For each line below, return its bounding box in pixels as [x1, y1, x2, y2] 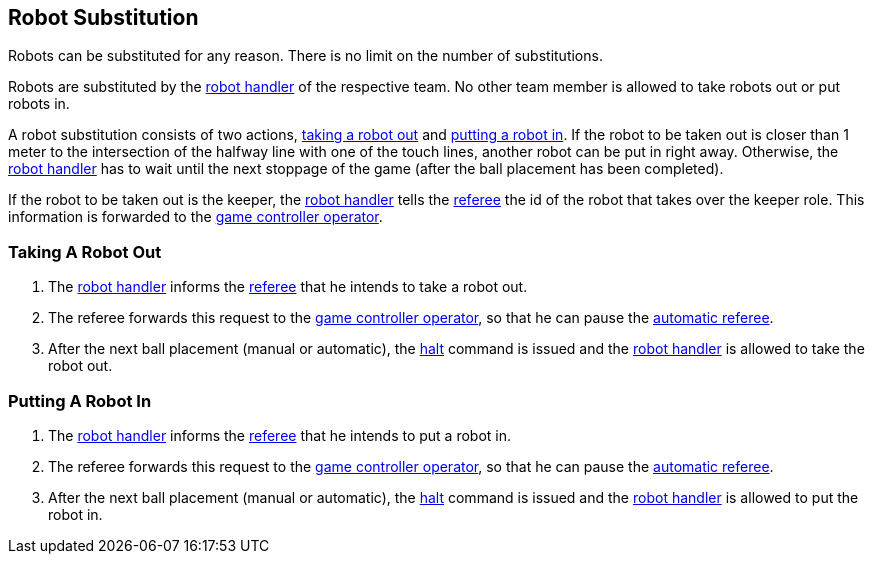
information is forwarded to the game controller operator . [8, 208, 383, 226]
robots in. [8, 95, 70, 113]
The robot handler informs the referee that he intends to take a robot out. [48, 278, 528, 296]
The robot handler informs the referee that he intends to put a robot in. [48, 426, 512, 444]
